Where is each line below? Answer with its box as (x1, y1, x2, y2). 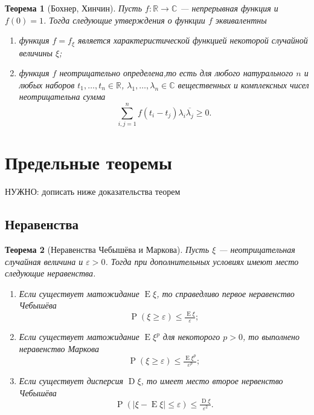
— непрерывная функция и (180, 2, 278, 14)
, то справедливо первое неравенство (156, 287, 295, 299)
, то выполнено (243, 330, 300, 343)
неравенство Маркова (19, 342, 99, 355)
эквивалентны (215, 13, 267, 26)
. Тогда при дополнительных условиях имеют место (105, 255, 299, 267)
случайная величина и (5, 255, 83, 267)
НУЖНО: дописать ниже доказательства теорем (5, 185, 181, 198)
